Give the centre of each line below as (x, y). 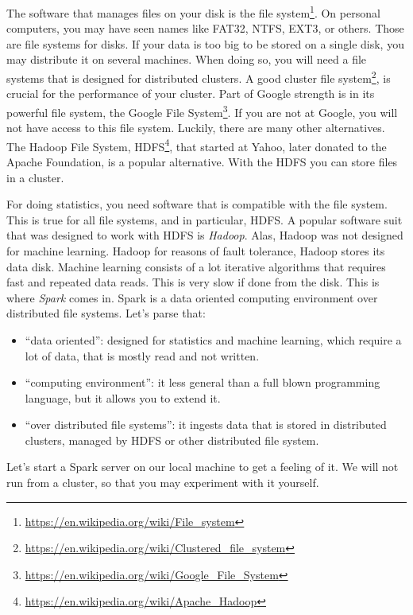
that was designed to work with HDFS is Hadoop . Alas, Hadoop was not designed (205, 235)
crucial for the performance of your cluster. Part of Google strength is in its (191, 93)
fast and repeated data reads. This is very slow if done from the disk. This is (193, 282)
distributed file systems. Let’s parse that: (106, 313)
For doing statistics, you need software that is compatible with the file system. (197, 204)
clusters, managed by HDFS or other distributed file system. (172, 440)
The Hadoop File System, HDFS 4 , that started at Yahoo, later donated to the (197, 145)
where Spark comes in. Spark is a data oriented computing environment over (192, 297)
